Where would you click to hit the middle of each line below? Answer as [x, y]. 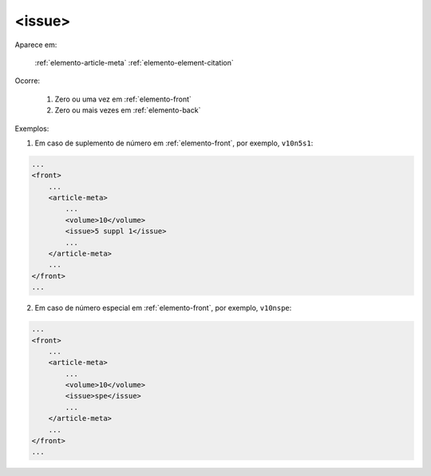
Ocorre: [27, 81]
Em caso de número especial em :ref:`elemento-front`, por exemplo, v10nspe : [163, 308]
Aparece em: [36, 45]
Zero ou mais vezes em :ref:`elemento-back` [128, 110]
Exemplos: [32, 129]
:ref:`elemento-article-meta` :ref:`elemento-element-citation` [134, 62]
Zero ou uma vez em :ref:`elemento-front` [123, 99]
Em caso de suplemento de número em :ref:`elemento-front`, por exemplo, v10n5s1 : [174, 143]
